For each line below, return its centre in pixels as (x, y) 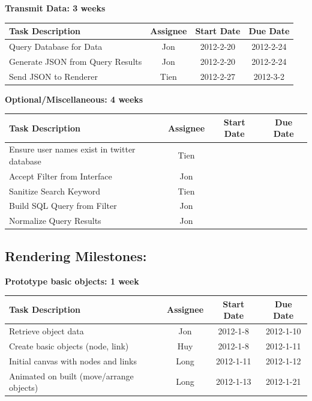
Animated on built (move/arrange (71, 375)
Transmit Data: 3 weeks (55, 8)
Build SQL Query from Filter (63, 206)
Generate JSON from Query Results (76, 61)
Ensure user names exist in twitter (72, 149)
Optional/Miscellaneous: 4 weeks (74, 99)
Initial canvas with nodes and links (73, 360)
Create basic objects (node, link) (69, 345)
